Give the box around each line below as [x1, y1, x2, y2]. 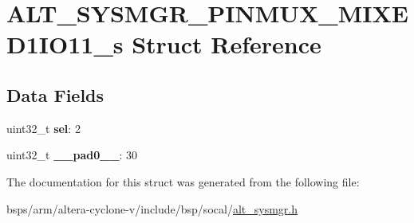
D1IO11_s [6, 28, 124, 61]
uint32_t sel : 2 [6, 119, 81, 136]
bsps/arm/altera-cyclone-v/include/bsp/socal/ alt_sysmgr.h [6, 200, 298, 217]
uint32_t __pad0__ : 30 [6, 147, 138, 163]
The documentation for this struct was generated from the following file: [6, 173, 360, 190]
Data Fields [6, 82, 104, 107]
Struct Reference [132, 28, 321, 61]
